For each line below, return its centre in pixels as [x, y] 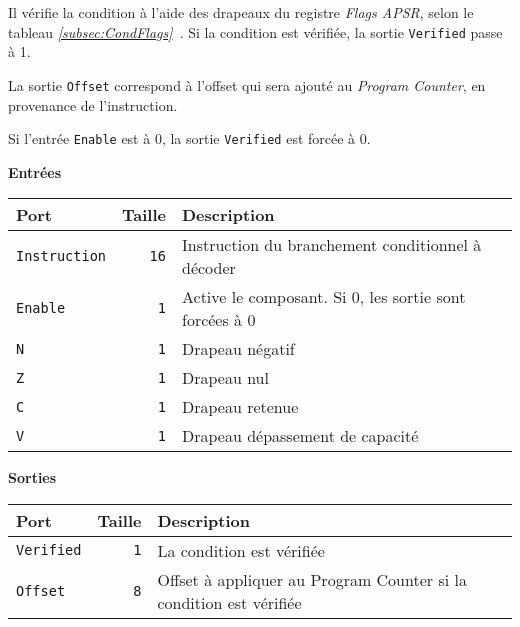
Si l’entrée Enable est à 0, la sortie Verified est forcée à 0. [189, 138]
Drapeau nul [225, 378]
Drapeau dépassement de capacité [300, 436]
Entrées [35, 171]
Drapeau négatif [238, 349]
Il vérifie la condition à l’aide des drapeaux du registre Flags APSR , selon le [241, 12]
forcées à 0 [218, 320]
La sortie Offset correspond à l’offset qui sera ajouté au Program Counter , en [247, 84]
